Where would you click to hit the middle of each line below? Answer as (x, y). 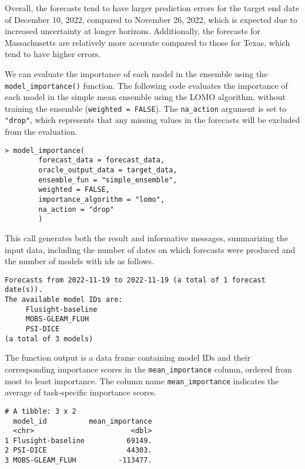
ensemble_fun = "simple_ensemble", (108, 180)
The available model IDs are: (64, 300)
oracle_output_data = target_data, (108, 170)
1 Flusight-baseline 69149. (78, 440)
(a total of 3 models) (49, 339)
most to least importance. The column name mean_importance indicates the (142, 380)
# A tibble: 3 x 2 (41, 411)
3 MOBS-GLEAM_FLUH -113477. (78, 460)
